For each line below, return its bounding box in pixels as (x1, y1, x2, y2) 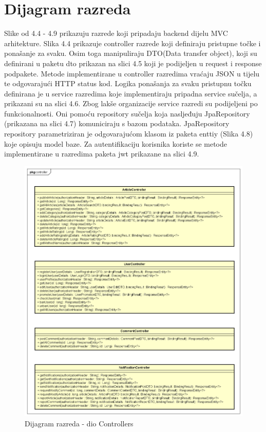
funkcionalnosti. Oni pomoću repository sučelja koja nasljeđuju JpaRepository (4, 108, 250, 119)
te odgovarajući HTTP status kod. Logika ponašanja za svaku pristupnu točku (4, 78, 252, 89)
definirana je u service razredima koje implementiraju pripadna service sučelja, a (4, 88, 257, 99)
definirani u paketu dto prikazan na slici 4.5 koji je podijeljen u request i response (4, 57, 262, 68)
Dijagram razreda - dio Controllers (25, 418, 134, 428)
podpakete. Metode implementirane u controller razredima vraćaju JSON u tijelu (4, 68, 260, 78)
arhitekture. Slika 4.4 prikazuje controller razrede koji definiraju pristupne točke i (4, 37, 261, 48)
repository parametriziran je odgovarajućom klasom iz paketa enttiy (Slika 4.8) (4, 128, 253, 139)
